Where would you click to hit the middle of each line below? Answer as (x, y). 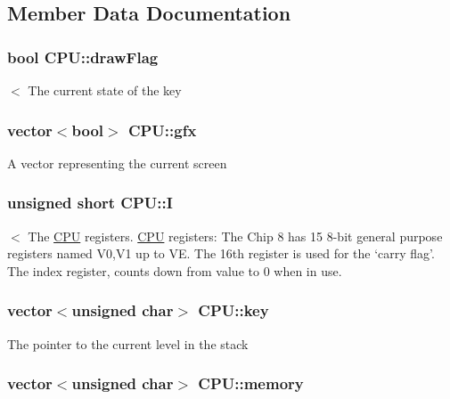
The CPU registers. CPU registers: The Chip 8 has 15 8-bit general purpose (235, 236)
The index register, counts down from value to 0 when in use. (175, 270)
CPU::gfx (162, 130)
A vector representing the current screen (117, 163)
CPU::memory (251, 383)
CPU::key (233, 310)
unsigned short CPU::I (90, 203)
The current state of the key (105, 90)
